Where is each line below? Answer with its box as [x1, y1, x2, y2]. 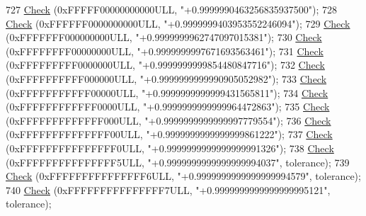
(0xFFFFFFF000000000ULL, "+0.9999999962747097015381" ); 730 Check [6, 30, 322, 45]
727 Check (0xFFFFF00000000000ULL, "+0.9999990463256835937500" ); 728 [6, 2, 338, 16]
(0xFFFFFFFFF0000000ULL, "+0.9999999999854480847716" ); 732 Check [6, 57, 325, 72]
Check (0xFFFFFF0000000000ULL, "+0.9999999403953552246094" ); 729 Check [6, 16, 350, 30]
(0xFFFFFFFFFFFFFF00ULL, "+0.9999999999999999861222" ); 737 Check [6, 127, 333, 142]
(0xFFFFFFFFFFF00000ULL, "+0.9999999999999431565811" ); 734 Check [6, 85, 328, 100]
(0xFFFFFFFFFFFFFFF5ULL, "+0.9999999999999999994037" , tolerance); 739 [6, 154, 350, 169]
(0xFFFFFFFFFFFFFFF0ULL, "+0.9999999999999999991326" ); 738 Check [6, 140, 334, 155]
